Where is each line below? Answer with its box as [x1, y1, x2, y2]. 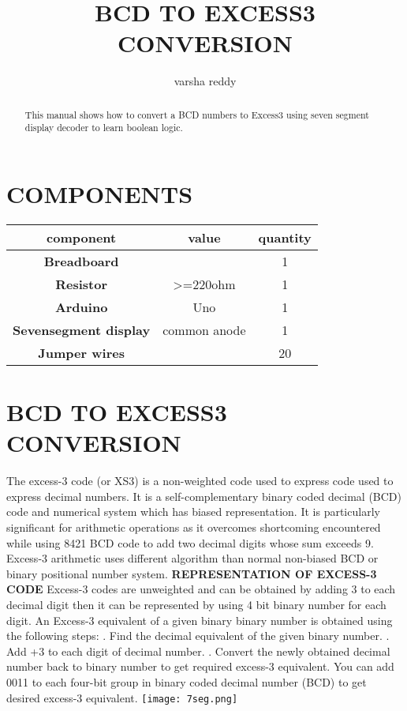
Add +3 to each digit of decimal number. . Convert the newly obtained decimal [6, 642, 390, 659]
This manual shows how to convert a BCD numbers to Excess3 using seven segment [24, 107, 369, 121]
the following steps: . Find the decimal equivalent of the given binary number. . [6, 627, 390, 644]
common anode [162, 320, 246, 339]
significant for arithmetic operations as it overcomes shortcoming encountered [6, 519, 381, 536]
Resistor [55, 274, 108, 293]
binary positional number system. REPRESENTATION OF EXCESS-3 [6, 565, 377, 581]
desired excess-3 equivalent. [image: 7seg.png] [6, 689, 238, 705]
